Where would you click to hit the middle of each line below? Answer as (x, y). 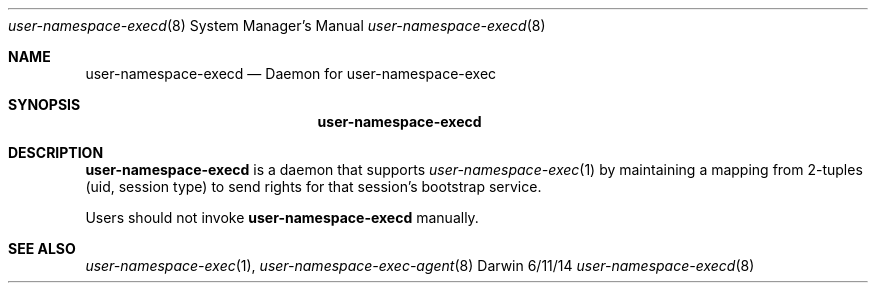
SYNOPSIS (44, 104)
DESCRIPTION (56, 152)
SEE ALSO (42, 248)
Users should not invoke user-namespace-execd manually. (282, 217)
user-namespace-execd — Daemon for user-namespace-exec (291, 73)
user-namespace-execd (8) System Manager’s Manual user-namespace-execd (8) (277, 25)
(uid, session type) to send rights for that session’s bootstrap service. (313, 186)
